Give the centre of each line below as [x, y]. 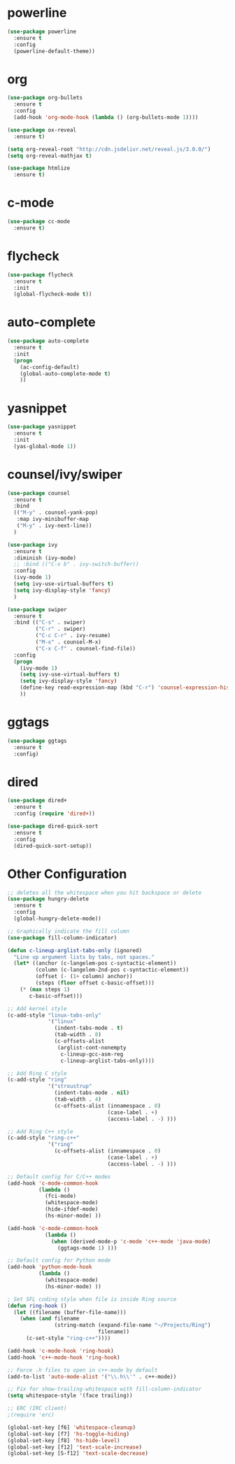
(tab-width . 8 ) [78, 1035]
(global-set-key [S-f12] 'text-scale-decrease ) [78, 1453]
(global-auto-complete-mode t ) [65, 374]
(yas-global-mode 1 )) [45, 446]
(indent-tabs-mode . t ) [89, 1028]
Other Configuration [67, 874]
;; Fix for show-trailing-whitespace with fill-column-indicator [104, 1389]
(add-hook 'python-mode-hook [50, 1267]
